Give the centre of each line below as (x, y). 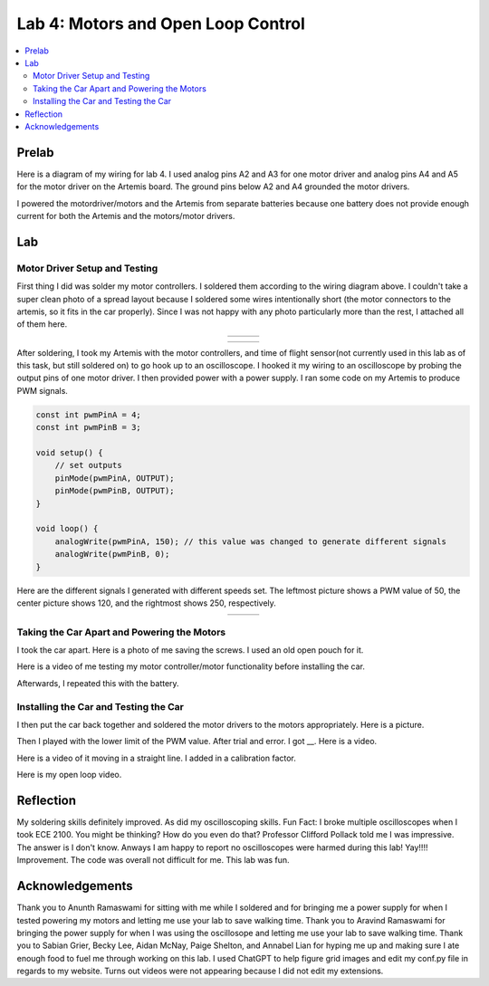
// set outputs (88, 465)
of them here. (42, 324)
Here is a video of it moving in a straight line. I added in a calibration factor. (156, 758)
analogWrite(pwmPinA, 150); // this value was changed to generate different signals (251, 541)
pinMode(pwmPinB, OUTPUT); (115, 491)
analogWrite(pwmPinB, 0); (112, 554)
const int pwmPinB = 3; (89, 427)
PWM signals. (42, 390)
